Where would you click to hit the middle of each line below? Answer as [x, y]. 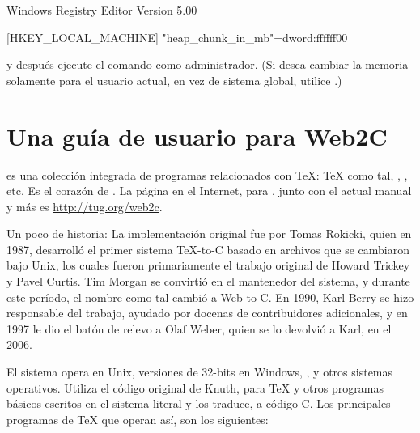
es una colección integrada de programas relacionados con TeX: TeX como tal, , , [207, 174]
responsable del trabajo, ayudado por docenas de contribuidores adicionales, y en [207, 313]
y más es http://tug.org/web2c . [85, 206]
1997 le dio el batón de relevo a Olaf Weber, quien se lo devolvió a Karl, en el [199, 328]
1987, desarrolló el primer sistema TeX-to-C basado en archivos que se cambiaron [208, 249]
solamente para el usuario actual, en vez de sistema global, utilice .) [174, 80]
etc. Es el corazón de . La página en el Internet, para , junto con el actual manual [209, 191]
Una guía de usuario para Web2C [197, 136]
